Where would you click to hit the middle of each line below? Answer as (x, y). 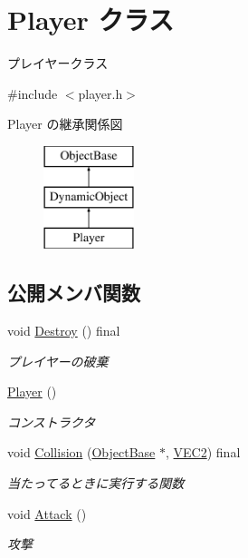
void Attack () (47, 513)
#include (33, 93)
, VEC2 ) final (203, 452)
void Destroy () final (64, 331)
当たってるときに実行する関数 (96, 483)
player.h (100, 93)
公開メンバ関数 (74, 293)
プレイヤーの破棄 (58, 361)
